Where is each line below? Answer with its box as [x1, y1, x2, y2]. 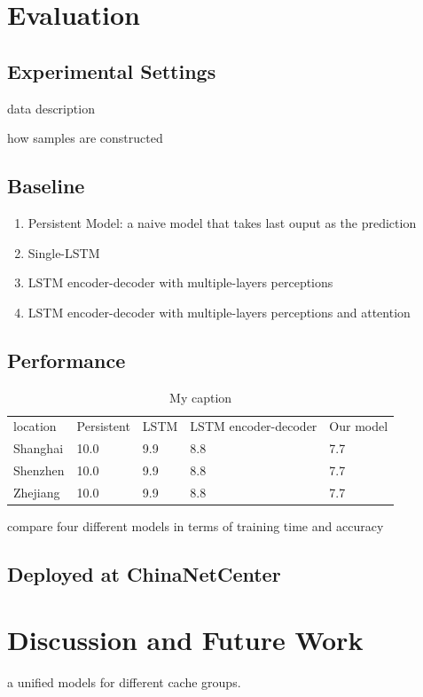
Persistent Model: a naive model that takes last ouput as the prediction [27, 213, 417, 231]
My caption [169, 388, 232, 406]
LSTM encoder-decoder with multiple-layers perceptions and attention [27, 302, 411, 321]
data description [7, 98, 95, 117]
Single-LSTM [27, 243, 100, 262]
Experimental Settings [7, 57, 216, 84]
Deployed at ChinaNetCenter [7, 560, 281, 587]
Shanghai [13, 439, 64, 458]
